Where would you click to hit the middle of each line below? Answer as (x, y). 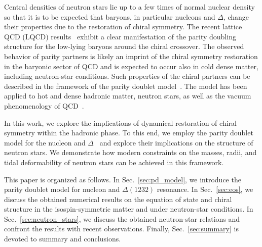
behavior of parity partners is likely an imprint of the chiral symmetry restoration (131, 56)
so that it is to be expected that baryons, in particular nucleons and (110, 16)
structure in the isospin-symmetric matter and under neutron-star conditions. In (129, 209)
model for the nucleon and (45, 142)
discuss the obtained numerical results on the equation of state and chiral (118, 199)
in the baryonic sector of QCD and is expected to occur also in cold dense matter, (131, 66)
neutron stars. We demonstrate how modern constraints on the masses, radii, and (130, 152)
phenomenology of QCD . (44, 105)
